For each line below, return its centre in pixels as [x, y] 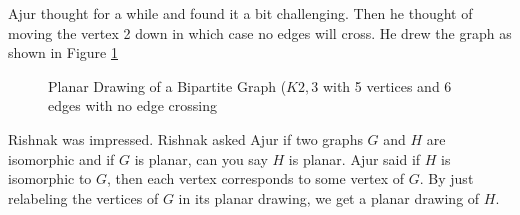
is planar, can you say [201, 158]
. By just [446, 178]
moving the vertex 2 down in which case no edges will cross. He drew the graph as [260, 32]
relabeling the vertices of [83, 197]
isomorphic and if [61, 158]
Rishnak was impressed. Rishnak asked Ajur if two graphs [185, 138]
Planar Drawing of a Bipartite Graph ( [167, 85]
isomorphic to [50, 178]
